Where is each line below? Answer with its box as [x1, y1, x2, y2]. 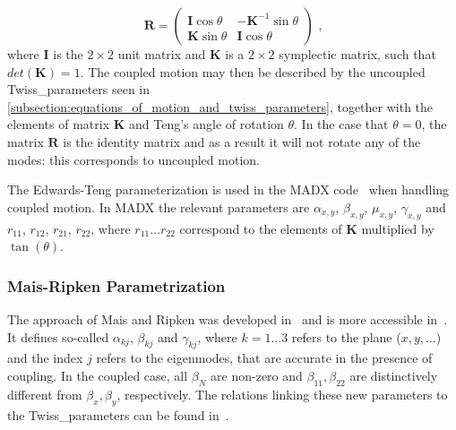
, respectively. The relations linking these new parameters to [116, 384, 448, 403]
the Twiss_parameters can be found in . [7, 405, 229, 424]
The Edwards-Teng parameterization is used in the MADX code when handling [7, 180, 450, 199]
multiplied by [361, 219, 434, 237]
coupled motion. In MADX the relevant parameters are [7, 197, 310, 216]
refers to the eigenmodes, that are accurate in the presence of [96, 348, 433, 367]
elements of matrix [7, 115, 110, 133]
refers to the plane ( [291, 327, 401, 346]
